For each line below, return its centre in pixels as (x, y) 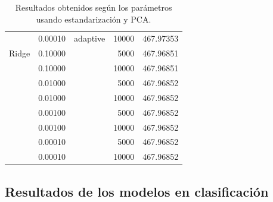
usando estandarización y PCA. (94, 19)
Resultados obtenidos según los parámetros (94, 7)
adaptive (90, 38)
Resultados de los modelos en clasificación (137, 191)
